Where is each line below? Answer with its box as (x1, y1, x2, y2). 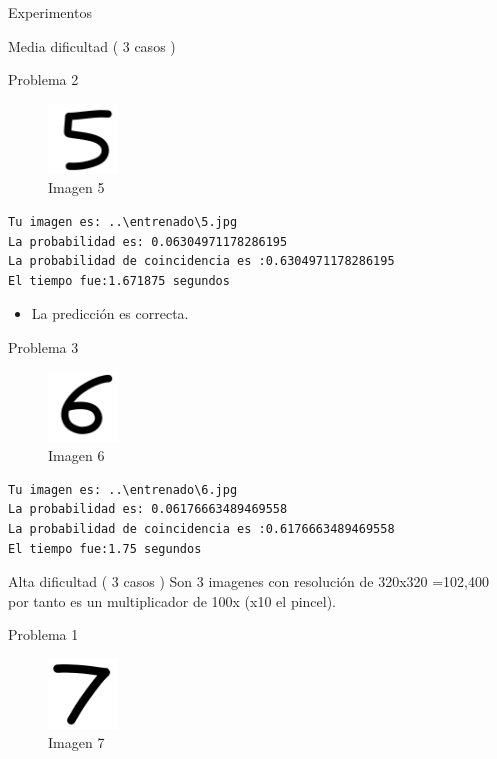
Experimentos (8, 2, 92, 22)
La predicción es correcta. (31, 303, 189, 324)
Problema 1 (8, 624, 79, 645)
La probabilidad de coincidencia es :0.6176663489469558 (8, 521, 395, 536)
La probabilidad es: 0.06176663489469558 (8, 502, 288, 517)
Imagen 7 (48, 732, 105, 753)
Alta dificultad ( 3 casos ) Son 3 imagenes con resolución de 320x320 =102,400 (8, 571, 489, 592)
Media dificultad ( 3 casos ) (8, 35, 176, 56)
